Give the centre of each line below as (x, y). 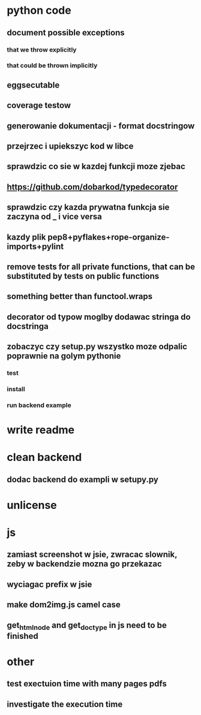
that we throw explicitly (42, 50)
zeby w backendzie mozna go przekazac (85, 564)
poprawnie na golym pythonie (64, 356)
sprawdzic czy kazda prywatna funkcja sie (88, 207)
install (16, 389)
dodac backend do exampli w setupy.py (82, 479)
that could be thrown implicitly (52, 65)
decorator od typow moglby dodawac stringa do (99, 317)
